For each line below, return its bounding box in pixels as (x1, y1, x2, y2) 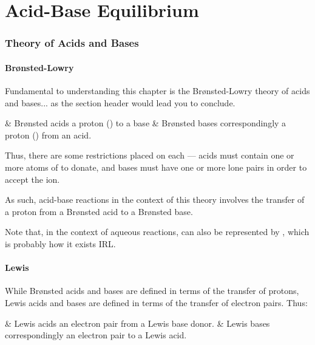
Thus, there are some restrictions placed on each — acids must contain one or (5, 149, 294, 162)
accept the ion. (5, 172, 60, 185)
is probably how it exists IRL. (5, 237, 116, 250)
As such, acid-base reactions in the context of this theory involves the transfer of (5, 193, 305, 206)
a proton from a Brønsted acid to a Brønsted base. (5, 205, 193, 217)
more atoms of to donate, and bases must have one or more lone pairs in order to (5, 160, 307, 173)
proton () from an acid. (5, 128, 92, 141)
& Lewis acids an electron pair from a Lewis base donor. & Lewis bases (5, 316, 270, 329)
